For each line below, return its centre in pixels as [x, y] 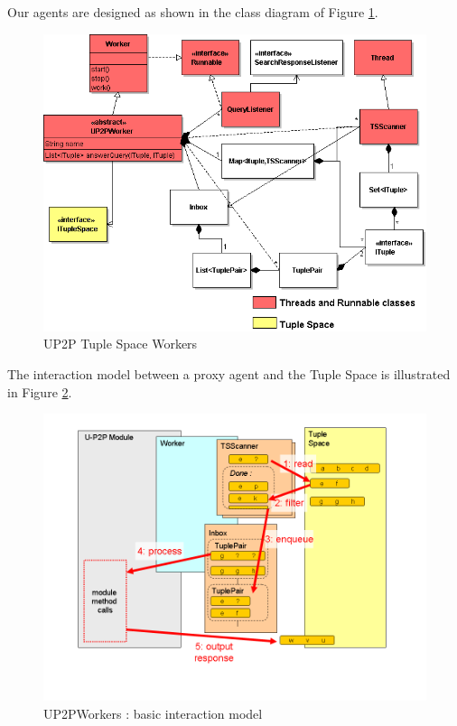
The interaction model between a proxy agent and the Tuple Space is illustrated [229, 373]
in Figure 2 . [40, 391]
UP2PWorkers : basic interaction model [153, 713]
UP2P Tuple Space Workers [121, 344]
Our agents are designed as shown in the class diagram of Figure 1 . [193, 12]
